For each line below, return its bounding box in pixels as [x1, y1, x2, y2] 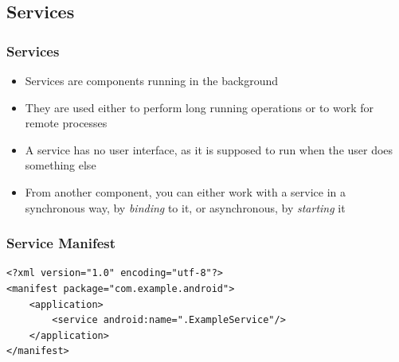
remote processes [25, 115, 108, 131]
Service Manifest [6, 233, 116, 253]
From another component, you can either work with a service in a [25, 183, 346, 200]
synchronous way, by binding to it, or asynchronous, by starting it [25, 199, 346, 216]
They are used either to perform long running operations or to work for [25, 99, 374, 115]
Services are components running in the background [25, 72, 279, 88]
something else [25, 157, 96, 173]
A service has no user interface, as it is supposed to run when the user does [25, 141, 393, 158]
